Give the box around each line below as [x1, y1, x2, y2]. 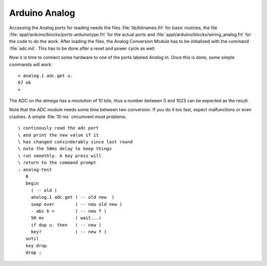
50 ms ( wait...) [31, 215, 101, 221]
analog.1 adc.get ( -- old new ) [31, 194, 115, 200]
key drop [25, 243, 47, 248]
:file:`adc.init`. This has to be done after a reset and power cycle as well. [9, 45, 156, 51]
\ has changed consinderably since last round [18, 139, 133, 145]
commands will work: [9, 61, 53, 67]
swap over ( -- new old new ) [31, 201, 123, 207]
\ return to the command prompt [18, 160, 96, 166]
